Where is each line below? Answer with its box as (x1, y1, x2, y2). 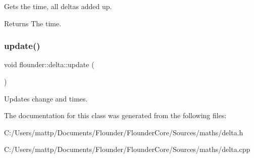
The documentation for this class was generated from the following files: (4, 110, 227, 121)
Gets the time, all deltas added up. (4, 1, 112, 11)
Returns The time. (4, 18, 62, 28)
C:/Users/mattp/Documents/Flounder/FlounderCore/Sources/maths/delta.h (4, 127, 243, 137)
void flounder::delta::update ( (4, 59, 94, 70)
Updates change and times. (4, 93, 88, 103)
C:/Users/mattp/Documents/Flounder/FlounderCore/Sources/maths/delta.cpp (4, 144, 250, 154)
